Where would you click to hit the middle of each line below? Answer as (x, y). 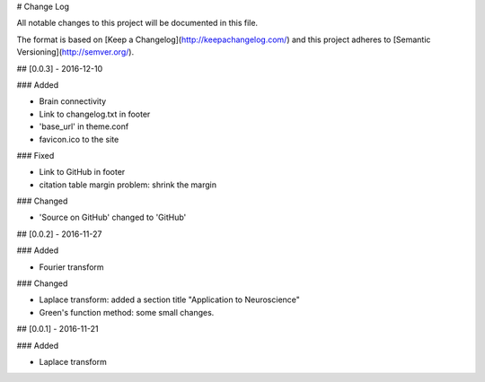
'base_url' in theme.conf (84, 126)
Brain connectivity (73, 101)
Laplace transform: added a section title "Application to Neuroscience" (170, 300)
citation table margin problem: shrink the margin (128, 185)
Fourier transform (71, 267)
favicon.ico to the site (79, 139)
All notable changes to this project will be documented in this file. (137, 23)
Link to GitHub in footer (82, 172)
